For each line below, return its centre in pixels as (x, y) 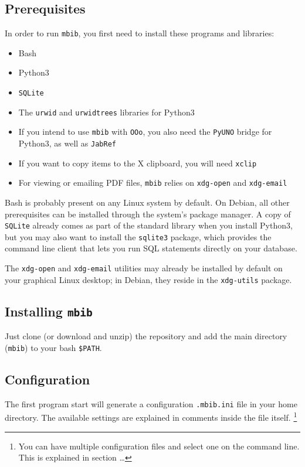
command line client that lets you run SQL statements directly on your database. (151, 248)
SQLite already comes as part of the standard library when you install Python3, (149, 225)
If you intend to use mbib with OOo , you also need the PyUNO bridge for (145, 132)
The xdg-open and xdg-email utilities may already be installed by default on (144, 268)
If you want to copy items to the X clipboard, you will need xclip (138, 163)
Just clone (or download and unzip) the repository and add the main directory (146, 336)
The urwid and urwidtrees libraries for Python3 (106, 112)
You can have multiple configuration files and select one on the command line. (159, 446)
